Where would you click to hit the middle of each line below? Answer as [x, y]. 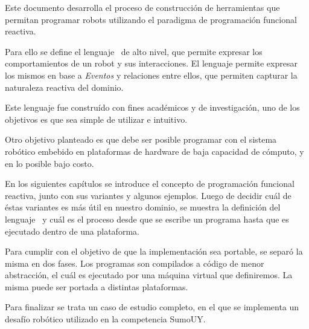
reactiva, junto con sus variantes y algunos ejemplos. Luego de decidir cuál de [148, 195]
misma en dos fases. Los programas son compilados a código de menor [135, 263]
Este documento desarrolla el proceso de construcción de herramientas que [142, 7]
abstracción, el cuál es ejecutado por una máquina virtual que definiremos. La [149, 275]
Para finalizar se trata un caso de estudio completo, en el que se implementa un [152, 307]
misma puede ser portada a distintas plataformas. [97, 286]
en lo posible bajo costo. [49, 163]
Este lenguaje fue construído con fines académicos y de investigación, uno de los [152, 107]
